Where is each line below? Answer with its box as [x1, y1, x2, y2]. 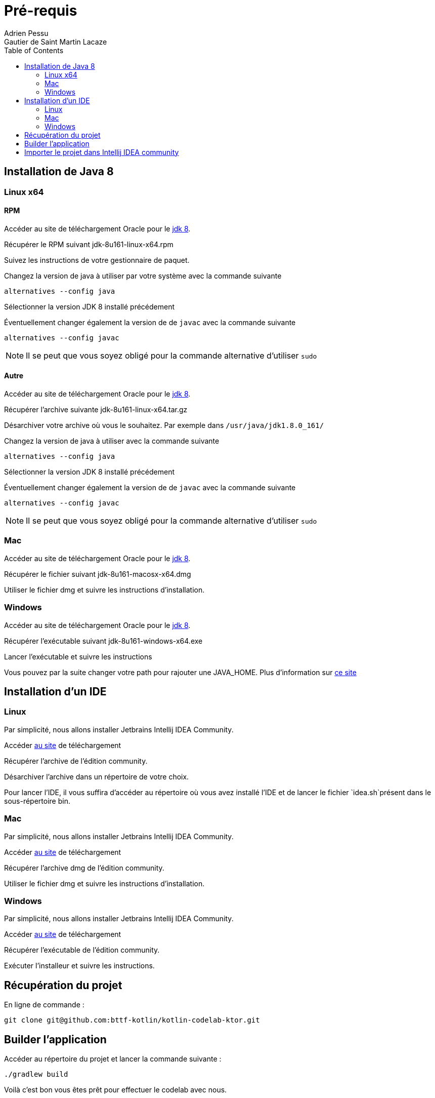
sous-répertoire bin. [4, 796, 70, 805]
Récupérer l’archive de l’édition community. [4, 756, 148, 765]
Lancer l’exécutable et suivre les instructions [4, 652, 152, 661]
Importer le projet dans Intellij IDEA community [24, 147, 179, 156]
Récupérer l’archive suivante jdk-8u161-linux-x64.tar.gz [4, 405, 188, 414]
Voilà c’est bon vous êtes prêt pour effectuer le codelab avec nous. [4, 1085, 227, 1094]
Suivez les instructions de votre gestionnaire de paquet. [4, 255, 190, 264]
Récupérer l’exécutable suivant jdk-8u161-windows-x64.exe [4, 636, 203, 645]
